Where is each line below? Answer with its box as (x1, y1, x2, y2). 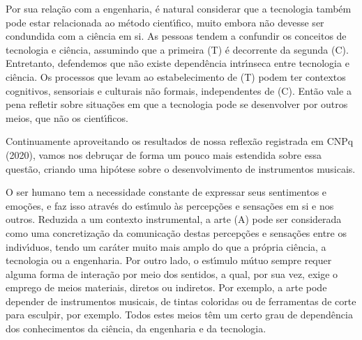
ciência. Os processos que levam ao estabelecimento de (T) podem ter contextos (6, 69, 346, 84)
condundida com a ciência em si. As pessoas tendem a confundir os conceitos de (6, 29, 347, 43)
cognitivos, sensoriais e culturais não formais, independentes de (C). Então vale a (6, 83, 352, 98)
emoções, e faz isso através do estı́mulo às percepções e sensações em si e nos (6, 198, 334, 212)
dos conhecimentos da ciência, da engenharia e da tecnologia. (6, 321, 266, 336)
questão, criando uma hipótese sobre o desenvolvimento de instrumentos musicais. (6, 161, 356, 176)
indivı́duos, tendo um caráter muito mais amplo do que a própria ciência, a (6, 239, 326, 254)
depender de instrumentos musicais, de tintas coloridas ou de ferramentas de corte (6, 293, 356, 308)
